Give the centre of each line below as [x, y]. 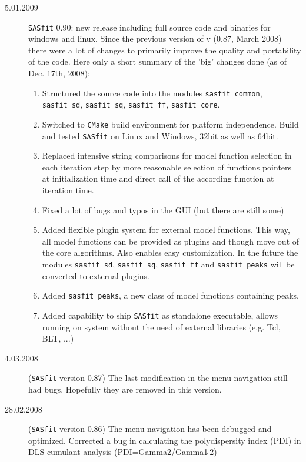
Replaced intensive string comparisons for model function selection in [167, 155]
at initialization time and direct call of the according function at [158, 178]
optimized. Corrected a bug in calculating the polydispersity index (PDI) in [165, 440]
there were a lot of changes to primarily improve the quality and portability [165, 50]
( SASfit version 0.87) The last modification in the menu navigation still [158, 378]
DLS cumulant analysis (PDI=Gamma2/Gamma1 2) [123, 452]
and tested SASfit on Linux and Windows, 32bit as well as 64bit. [160, 135]
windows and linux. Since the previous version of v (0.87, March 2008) [155, 38]
